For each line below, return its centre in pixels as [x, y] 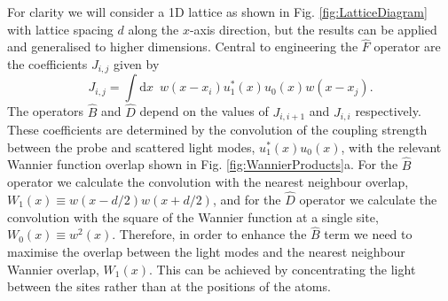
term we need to [368, 234]
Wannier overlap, [53, 269]
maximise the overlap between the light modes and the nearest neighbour [206, 251]
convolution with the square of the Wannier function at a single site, [193, 216]
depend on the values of [204, 111]
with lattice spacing [60, 29]
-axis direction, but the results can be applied [313, 29]
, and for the [247, 199]
